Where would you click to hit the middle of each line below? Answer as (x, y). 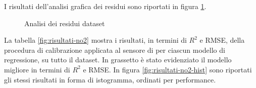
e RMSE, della (222, 40)
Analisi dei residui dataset (65, 23)
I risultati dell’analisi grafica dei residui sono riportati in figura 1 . (105, 6)
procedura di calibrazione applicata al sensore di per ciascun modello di (115, 50)
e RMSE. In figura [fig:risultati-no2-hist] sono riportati (167, 69)
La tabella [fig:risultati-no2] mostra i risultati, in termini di (95, 40)
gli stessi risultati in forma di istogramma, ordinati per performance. (110, 79)
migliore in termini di (37, 69)
